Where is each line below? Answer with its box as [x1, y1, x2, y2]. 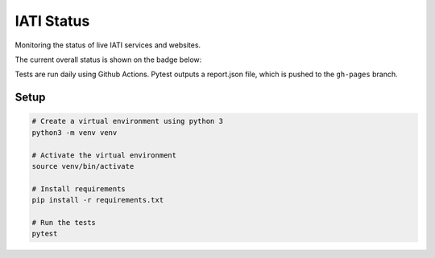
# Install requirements [31, 184, 126, 193]
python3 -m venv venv [31, 128, 118, 137]
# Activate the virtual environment [31, 150, 177, 160]
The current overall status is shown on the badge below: [14, 55, 202, 64]
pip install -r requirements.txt [31, 195, 164, 205]
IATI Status [14, 12, 90, 30]
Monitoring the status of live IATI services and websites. [14, 40, 201, 50]
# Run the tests [31, 218, 97, 227]
